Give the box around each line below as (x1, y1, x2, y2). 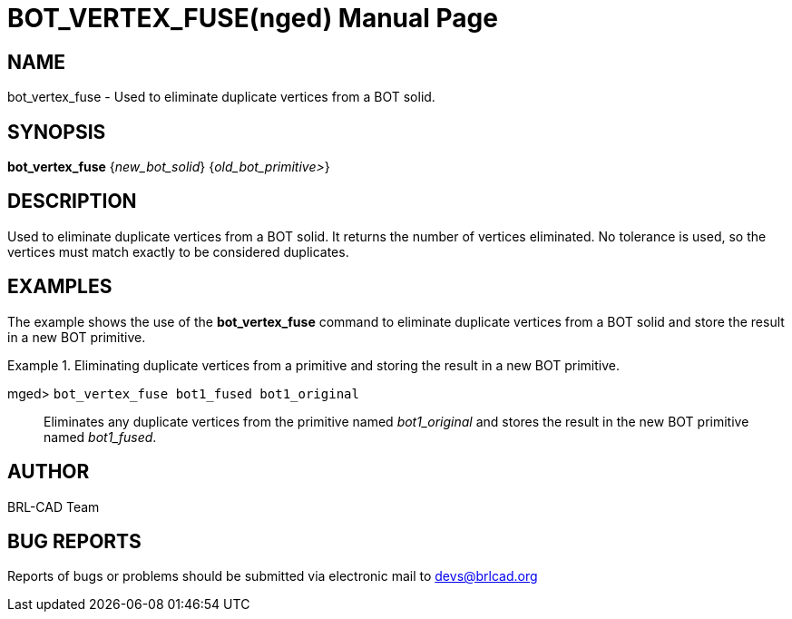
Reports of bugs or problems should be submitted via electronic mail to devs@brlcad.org (7, 568, 538, 585)
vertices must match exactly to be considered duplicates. (7, 243, 349, 260)
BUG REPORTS (7, 529, 142, 553)
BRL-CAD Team (7, 498, 100, 515)
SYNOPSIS (7, 120, 106, 143)
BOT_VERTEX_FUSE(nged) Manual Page (7, 3, 498, 34)
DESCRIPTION (7, 190, 137, 213)
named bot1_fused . (44, 428, 157, 445)
